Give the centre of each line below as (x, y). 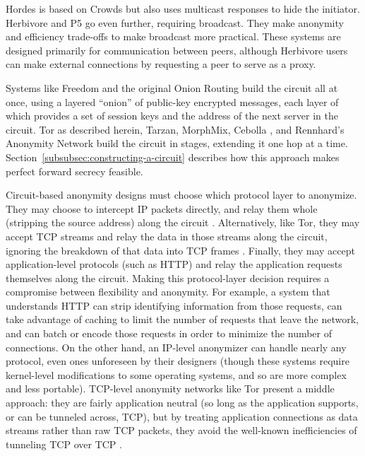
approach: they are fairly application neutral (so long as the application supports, (182, 403)
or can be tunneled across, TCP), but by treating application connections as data (182, 416)
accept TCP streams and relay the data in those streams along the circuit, (167, 236)
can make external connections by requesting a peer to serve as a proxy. (161, 64)
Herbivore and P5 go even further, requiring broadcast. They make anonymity (175, 22)
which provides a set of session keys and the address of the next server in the (172, 116)
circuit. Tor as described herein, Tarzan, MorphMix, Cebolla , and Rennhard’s (175, 129)
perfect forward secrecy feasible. (74, 171)
